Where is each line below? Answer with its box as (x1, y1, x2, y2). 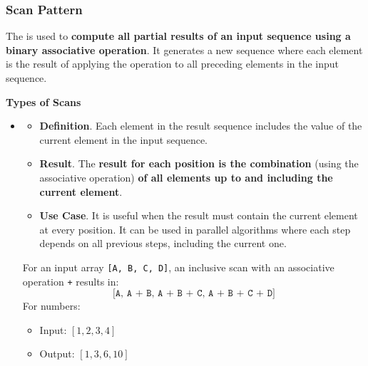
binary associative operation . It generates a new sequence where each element (6, 42, 363, 57)
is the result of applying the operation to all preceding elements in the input (6, 56, 339, 71)
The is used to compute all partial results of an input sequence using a (6, 28, 351, 43)
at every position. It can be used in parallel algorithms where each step (39, 221, 351, 236)
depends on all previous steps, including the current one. (39, 236, 287, 251)
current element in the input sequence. (39, 132, 208, 147)
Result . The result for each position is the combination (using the (39, 156, 359, 171)
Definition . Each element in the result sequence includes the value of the (39, 118, 362, 133)
